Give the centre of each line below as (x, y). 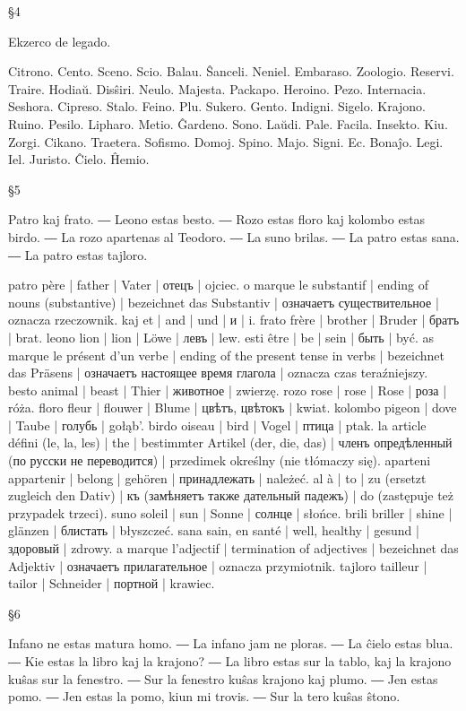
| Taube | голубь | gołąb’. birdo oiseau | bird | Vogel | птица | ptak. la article (217, 425)
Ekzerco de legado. (60, 41)
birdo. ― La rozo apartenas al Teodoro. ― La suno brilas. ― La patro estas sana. (234, 236)
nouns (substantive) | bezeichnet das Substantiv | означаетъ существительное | (224, 302)
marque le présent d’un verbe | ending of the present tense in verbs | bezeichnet (226, 355)
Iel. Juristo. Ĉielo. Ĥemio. (79, 159)
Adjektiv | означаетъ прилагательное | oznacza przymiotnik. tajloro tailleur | (218, 565)
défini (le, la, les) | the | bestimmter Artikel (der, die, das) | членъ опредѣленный (230, 442)
